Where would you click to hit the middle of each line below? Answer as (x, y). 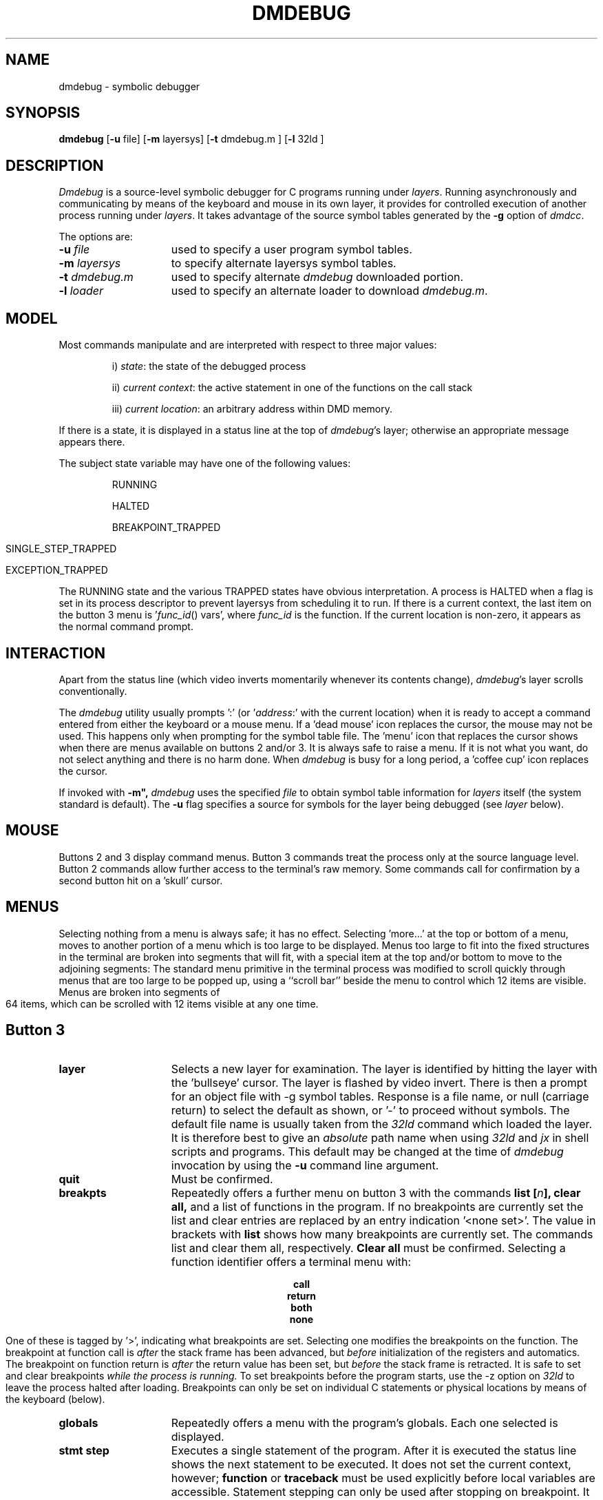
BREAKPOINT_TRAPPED (166, 528)
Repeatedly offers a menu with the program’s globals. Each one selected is (364, 1423)
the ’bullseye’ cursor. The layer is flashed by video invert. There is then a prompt (379, 1082)
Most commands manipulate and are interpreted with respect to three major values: (248, 345)
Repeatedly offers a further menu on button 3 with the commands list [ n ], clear (376, 1192)
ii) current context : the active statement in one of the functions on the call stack (292, 388)
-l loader (81, 291)
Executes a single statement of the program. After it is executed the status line (374, 1450)
